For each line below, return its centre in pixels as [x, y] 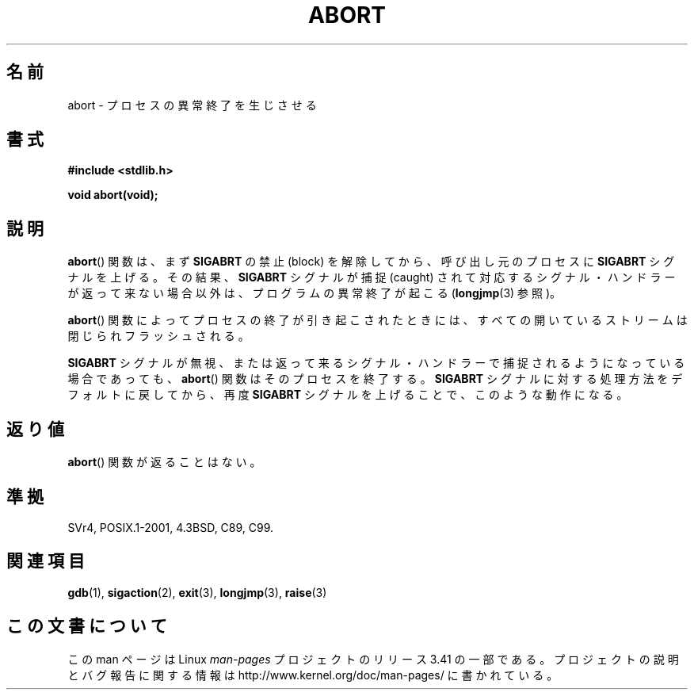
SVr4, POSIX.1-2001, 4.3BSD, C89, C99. [171, 527]
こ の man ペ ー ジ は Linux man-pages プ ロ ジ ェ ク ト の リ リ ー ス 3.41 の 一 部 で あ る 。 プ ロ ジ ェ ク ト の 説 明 [373, 659]
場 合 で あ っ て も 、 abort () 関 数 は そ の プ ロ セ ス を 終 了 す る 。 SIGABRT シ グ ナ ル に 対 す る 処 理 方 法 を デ [375, 379]
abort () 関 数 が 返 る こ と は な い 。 [164, 462]
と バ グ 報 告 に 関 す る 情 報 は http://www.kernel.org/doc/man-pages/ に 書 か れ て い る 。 [313, 675]
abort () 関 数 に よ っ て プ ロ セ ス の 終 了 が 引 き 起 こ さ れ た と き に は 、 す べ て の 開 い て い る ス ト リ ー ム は [378, 320]
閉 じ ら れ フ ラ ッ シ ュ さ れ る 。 [158, 336]
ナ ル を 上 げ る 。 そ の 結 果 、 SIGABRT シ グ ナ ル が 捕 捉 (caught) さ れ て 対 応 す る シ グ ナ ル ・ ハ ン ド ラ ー [372, 277]
